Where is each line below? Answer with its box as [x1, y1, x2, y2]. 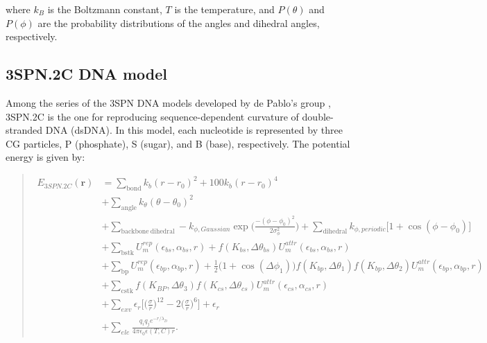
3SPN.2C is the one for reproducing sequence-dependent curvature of [6, 109, 299, 123]
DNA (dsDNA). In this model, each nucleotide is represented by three [45, 123, 343, 137]
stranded [6, 123, 43, 137]
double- [302, 109, 334, 123]
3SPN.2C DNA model [6, 63, 167, 85]
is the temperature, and [174, 2, 275, 16]
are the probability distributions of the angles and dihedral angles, [37, 15, 320, 30]
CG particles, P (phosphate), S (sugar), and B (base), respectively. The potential [6, 136, 350, 150]
